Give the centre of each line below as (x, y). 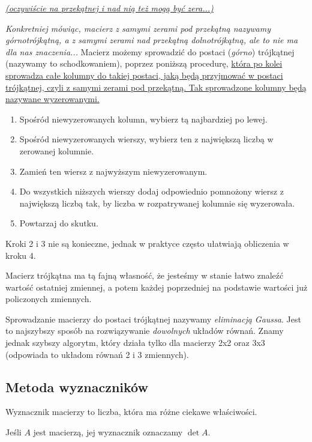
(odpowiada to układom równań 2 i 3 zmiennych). (97, 354)
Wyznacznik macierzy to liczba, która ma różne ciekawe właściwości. (131, 412)
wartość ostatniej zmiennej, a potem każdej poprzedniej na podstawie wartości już (157, 287)
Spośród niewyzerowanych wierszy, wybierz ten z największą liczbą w (146, 139)
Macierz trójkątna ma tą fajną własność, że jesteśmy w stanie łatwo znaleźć (145, 275)
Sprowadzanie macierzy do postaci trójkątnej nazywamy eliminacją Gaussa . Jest (153, 319)
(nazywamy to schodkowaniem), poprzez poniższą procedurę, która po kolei (144, 63)
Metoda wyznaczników (77, 386)
